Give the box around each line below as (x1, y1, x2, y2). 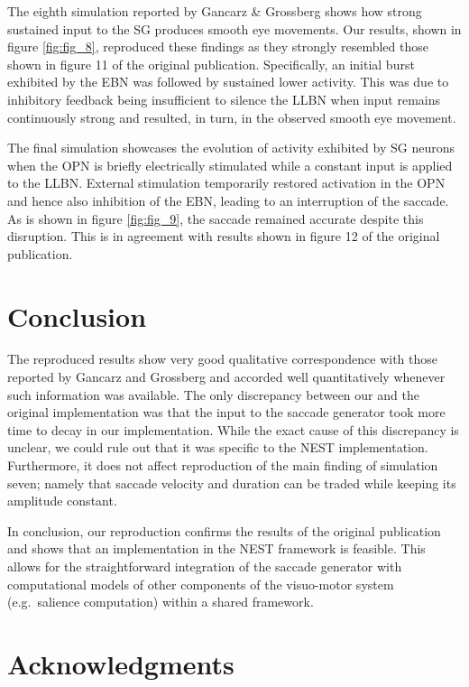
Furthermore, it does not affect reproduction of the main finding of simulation (7, 456, 438, 474)
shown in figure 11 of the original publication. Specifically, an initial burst (7, 54, 415, 73)
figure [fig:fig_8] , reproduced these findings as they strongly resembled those (7, 37, 428, 56)
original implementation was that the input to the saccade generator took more (7, 403, 446, 422)
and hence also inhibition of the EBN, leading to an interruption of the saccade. (7, 190, 449, 209)
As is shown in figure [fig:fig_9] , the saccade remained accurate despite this (7, 209, 424, 227)
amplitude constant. (7, 491, 117, 510)
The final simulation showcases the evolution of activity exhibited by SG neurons (7, 138, 455, 157)
